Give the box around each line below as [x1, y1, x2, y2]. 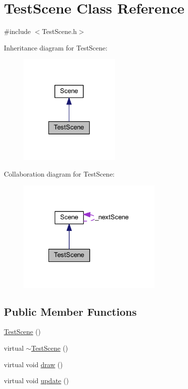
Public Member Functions [4, 304, 137, 319]
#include [4, 26, 31, 36]
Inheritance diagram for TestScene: [4, 42, 108, 52]
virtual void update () [4, 375, 69, 386]
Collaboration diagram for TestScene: [4, 168, 115, 178]
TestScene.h [42, 26, 77, 36]
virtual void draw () [4, 359, 63, 369]
